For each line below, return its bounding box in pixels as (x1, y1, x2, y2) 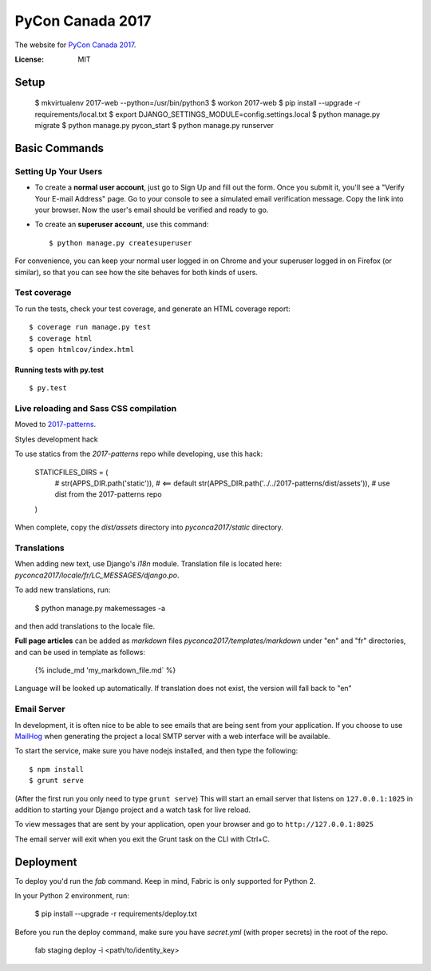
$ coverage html (29, 334, 93, 343)
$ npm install (29, 765, 84, 773)
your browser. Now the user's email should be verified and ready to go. (34, 205, 269, 215)
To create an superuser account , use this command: (34, 220, 209, 230)
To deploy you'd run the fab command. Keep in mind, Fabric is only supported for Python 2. (14, 876, 316, 885)
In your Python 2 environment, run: (14, 891, 129, 901)
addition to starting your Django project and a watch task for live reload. (14, 805, 251, 814)
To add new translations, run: (14, 585, 111, 595)
